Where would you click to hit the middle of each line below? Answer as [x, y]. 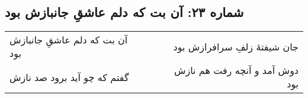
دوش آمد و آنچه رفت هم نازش [236, 70]
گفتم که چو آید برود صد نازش [69, 77]
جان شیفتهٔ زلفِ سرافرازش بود [236, 46]
